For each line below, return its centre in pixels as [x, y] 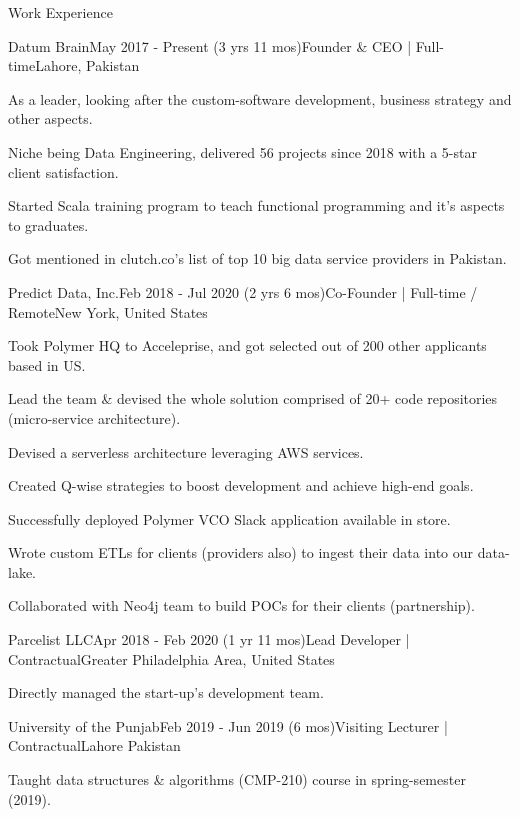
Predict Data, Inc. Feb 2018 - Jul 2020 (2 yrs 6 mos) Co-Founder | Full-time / [243, 291]
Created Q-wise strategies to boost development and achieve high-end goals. [241, 485]
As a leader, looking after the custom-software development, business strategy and [260, 98]
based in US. [47, 364]
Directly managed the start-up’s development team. [166, 692]
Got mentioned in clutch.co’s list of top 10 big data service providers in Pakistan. [257, 258]
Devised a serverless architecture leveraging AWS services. [186, 451]
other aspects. [50, 118]
